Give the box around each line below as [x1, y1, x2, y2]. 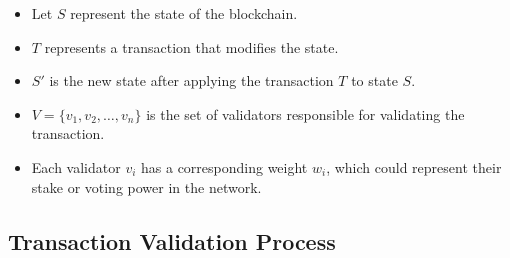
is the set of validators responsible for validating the [146, 103, 465, 124]
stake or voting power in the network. [31, 176, 262, 197]
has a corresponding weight [141, 156, 308, 177]
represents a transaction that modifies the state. [44, 36, 339, 57]
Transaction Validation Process [8, 225, 336, 256]
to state [351, 70, 398, 91]
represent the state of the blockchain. [70, 3, 298, 23]
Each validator [31, 156, 121, 177]
